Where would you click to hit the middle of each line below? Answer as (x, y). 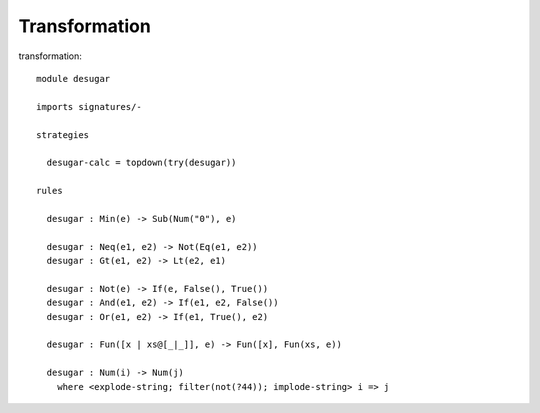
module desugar (73, 78)
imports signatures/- (89, 106)
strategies (63, 134)
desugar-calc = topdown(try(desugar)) (141, 163)
